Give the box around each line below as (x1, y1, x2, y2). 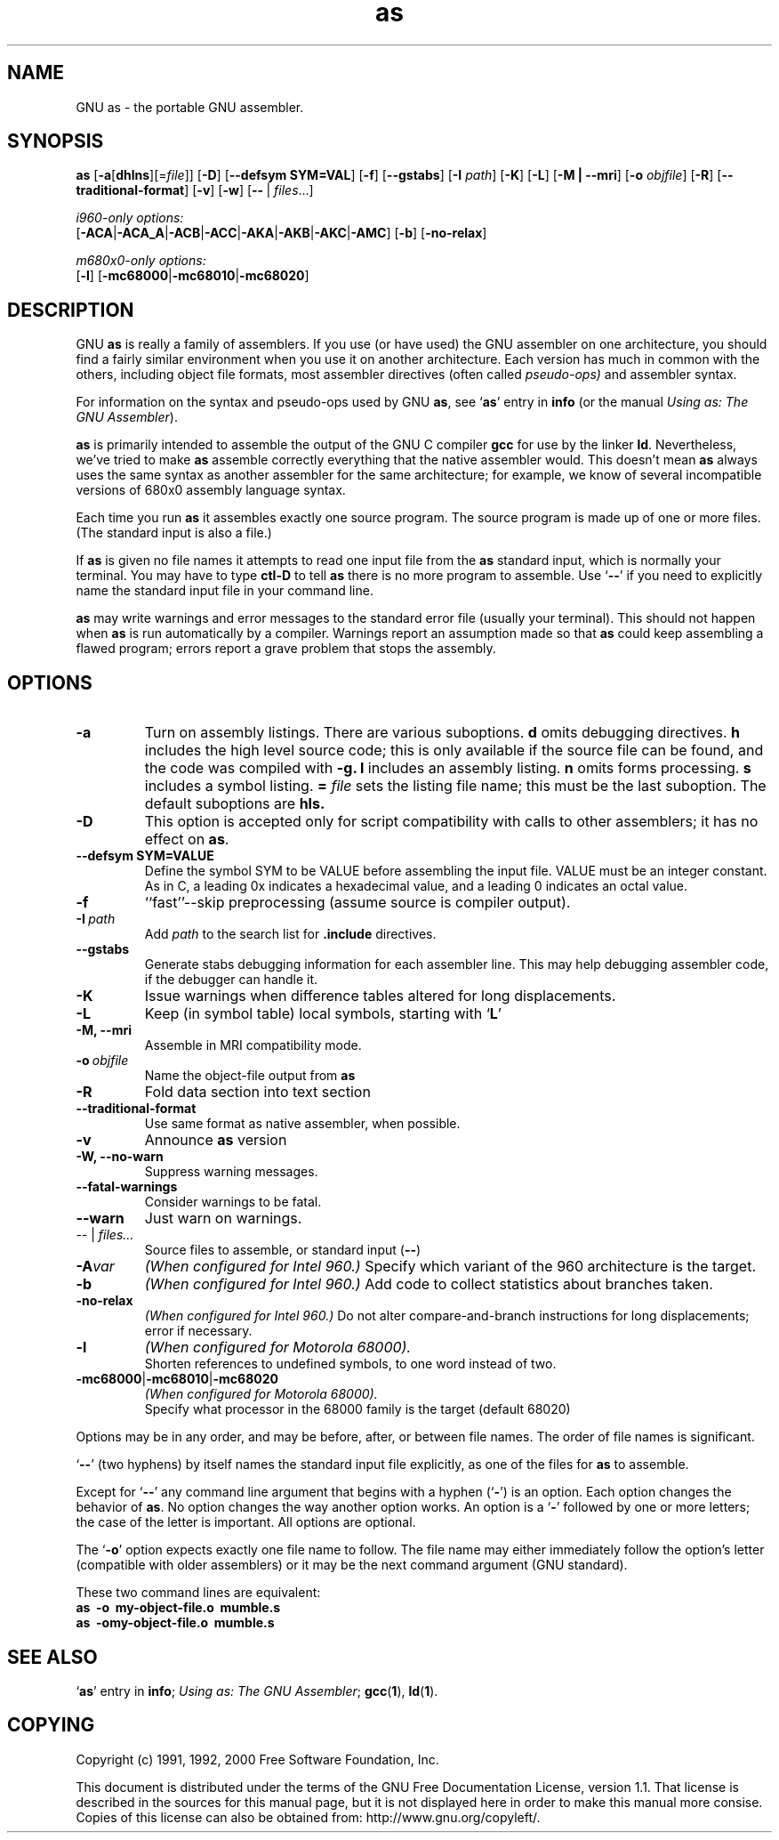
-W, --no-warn (76, 1149, 164, 1165)
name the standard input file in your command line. (76, 583, 373, 599)
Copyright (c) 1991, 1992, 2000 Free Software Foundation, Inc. (76, 1751, 439, 1767)
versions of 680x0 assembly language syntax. (76, 482, 346, 498)
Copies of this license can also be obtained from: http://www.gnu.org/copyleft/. (76, 1809, 541, 1825)
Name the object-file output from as (144, 1068, 356, 1084)
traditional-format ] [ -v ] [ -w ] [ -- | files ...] (76, 182, 314, 198)
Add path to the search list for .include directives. (144, 926, 437, 942)
